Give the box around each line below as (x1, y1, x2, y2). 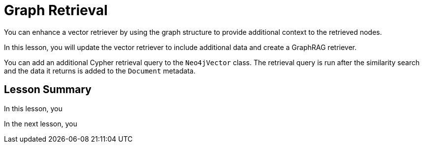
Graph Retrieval (4, 2, 108, 19)
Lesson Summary (4, 83, 92, 96)
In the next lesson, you (4, 119, 77, 128)
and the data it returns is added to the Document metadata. (4, 66, 195, 75)
